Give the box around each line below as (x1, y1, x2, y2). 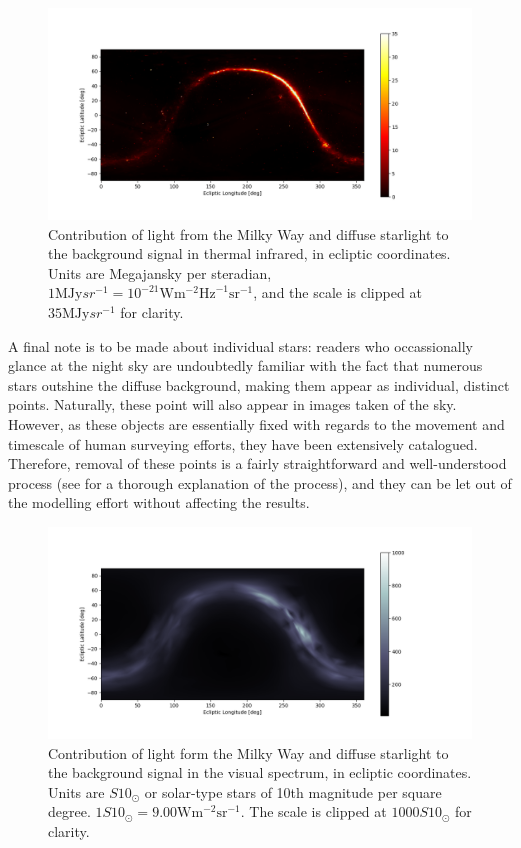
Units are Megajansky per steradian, (48, 262, 272, 283)
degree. (48, 801, 91, 822)
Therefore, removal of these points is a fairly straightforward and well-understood (8, 453, 507, 474)
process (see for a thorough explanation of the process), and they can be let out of (8, 472, 512, 493)
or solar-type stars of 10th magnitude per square (144, 781, 442, 802)
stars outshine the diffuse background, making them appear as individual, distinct (8, 374, 510, 395)
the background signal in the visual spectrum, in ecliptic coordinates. (48, 762, 472, 783)
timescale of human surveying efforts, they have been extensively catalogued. (8, 433, 478, 454)
